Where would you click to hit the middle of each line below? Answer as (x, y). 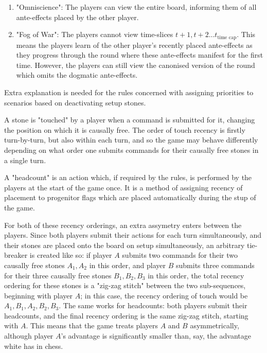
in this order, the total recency (196, 275)
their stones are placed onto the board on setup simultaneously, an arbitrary (124, 245)
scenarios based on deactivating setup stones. (75, 102)
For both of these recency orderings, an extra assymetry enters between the (123, 225)
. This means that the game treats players (92, 325)
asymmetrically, (215, 325)
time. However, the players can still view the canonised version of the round (136, 65)
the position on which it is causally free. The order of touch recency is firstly (125, 129)
